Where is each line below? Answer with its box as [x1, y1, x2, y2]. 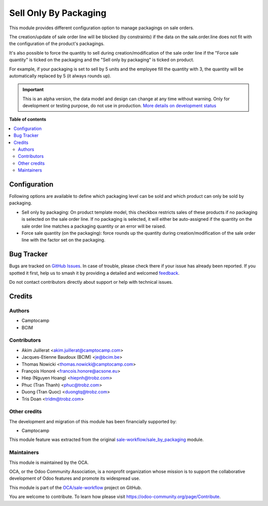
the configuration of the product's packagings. [9, 41, 105, 47]
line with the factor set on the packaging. [21, 237, 106, 243]
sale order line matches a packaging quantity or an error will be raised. [21, 223, 166, 229]
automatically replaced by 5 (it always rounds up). [9, 72, 112, 79]
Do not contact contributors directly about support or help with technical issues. [9, 279, 173, 285]
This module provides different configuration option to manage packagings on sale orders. [9, 25, 195, 31]
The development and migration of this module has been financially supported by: [9, 418, 177, 424]
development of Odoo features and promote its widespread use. [9, 475, 140, 481]
